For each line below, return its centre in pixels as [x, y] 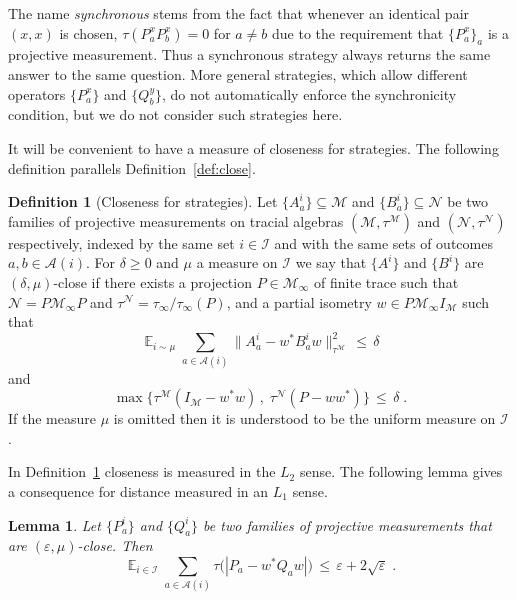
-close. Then [115, 545]
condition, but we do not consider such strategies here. [175, 114]
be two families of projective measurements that [347, 524]
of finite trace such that [386, 281]
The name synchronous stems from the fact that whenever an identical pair [239, 13]
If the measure [52, 418]
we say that [331, 262]
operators [37, 93]
